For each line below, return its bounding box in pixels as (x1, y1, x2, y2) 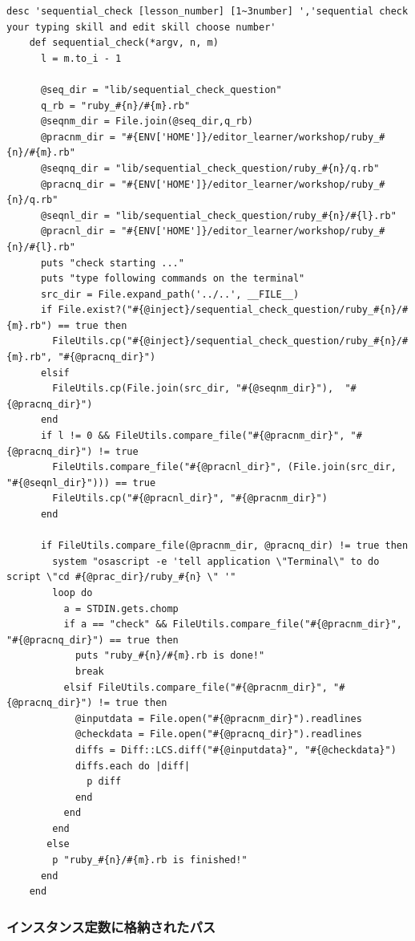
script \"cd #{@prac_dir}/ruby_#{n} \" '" (6, 571, 236, 583)
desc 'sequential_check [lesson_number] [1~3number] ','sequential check (6, 6, 409, 17)
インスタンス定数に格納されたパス (6, 916, 216, 936)
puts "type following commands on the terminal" (40, 273, 305, 285)
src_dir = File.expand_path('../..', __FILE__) (40, 288, 300, 300)
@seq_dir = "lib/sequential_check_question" (40, 83, 282, 95)
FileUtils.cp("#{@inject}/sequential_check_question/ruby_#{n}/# (52, 335, 409, 347)
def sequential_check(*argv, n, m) (29, 37, 219, 49)
